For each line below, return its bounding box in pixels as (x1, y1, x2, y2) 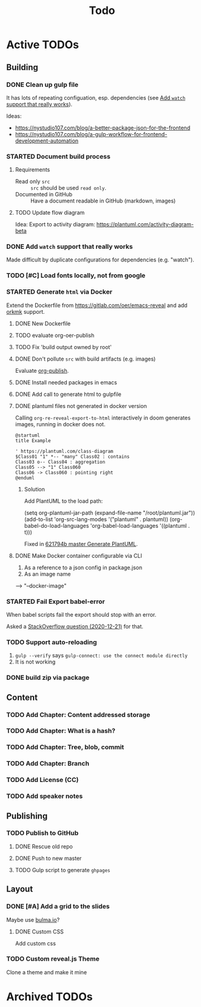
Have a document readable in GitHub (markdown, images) (30, 197, 176, 204)
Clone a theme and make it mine (6, 968, 87, 976)
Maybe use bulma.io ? (6, 916, 60, 923)
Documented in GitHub (15, 191, 73, 198)
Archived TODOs (6, 989, 93, 1003)
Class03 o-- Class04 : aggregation (15, 459, 106, 465)
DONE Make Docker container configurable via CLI (15, 552, 143, 559)
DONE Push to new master (15, 854, 82, 862)
